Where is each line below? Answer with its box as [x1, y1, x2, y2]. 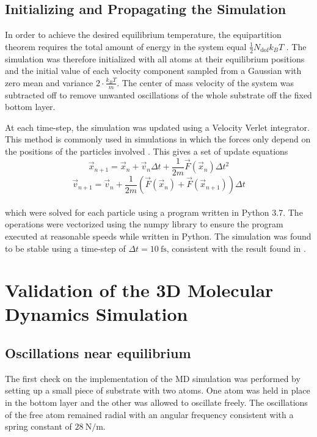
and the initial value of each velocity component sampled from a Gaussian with [5, 64, 302, 77]
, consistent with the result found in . [166, 241, 306, 254]
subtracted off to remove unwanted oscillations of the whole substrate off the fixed [5, 88, 312, 101]
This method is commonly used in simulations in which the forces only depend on [5, 133, 311, 145]
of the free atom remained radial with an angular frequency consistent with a [5, 408, 294, 420]
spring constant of [5, 420, 72, 433]
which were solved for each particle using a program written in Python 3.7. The [5, 205, 303, 218]
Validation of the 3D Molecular [5, 277, 274, 303]
